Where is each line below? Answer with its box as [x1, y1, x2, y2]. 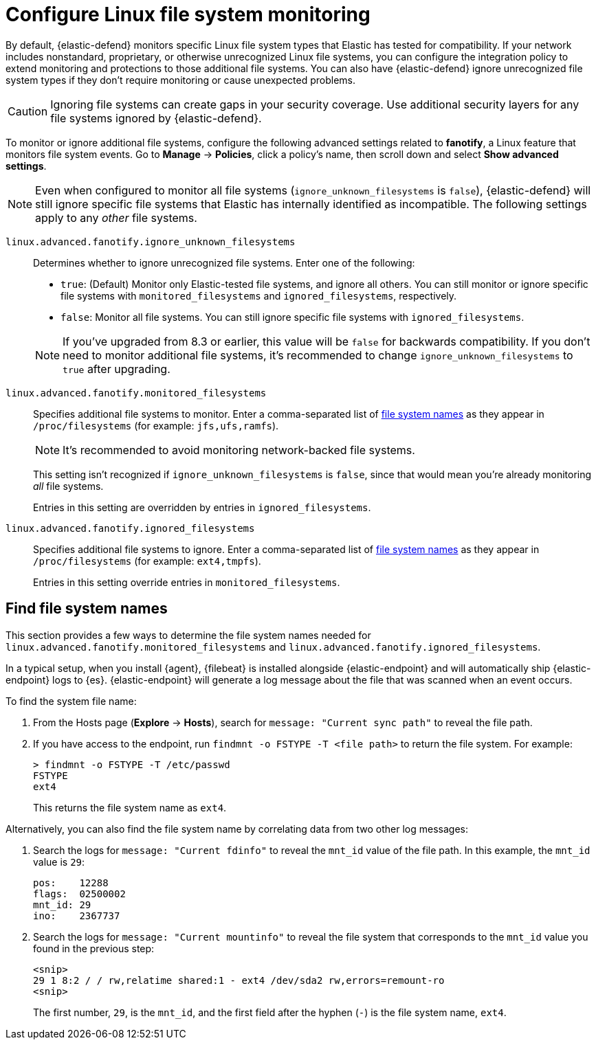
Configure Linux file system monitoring [5, 3, 371, 26]
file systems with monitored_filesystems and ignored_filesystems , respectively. [60, 289, 457, 302]
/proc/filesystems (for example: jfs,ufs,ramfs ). [33, 419, 279, 431]
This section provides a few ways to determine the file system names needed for [5, 629, 371, 641]
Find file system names [5, 600, 168, 618]
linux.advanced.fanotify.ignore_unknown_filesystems [5, 236, 296, 247]
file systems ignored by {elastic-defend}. [50, 111, 262, 125]
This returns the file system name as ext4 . [33, 801, 227, 813]
